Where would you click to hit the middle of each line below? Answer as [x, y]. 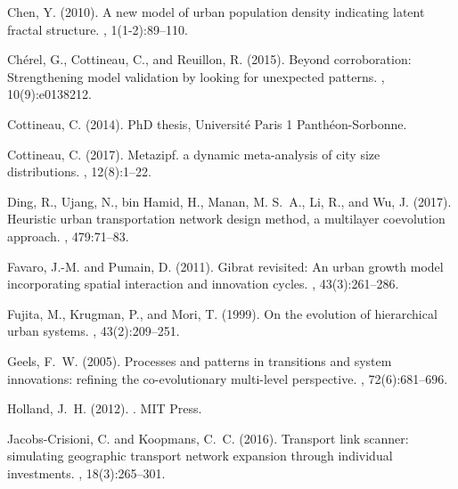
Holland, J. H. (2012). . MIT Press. [105, 408]
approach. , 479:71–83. [68, 236]
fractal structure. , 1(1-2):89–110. [98, 29]
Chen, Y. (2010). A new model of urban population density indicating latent [216, 12]
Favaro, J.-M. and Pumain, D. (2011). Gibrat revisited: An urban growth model [225, 266]
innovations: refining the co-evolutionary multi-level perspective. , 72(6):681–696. [228, 378]
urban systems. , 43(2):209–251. [94, 331]
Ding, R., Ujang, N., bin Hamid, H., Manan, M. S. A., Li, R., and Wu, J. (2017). [229, 201]
